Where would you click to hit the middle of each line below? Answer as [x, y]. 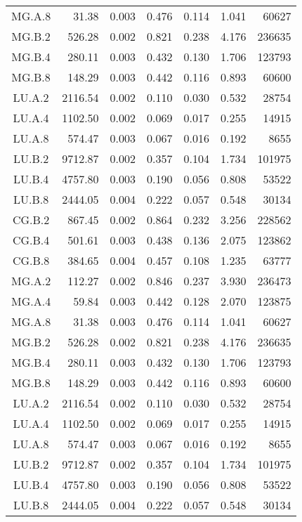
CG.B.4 [31, 240]
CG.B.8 [31, 260]
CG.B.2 [31, 220]
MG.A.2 [31, 281]
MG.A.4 [31, 301]
